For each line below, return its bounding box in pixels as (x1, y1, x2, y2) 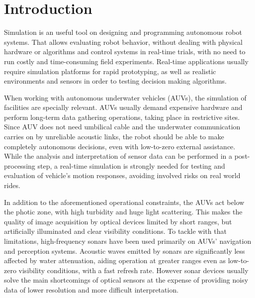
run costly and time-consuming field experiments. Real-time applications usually (4, 56, 249, 66)
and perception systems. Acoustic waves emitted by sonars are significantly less (4, 245, 245, 256)
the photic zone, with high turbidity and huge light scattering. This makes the (4, 206, 243, 217)
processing (4, 160, 35, 171)
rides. (4, 180, 20, 191)
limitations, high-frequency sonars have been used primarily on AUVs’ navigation (4, 236, 252, 246)
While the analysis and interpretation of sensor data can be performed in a (4, 151, 233, 161)
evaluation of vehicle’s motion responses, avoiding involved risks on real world (4, 170, 241, 181)
